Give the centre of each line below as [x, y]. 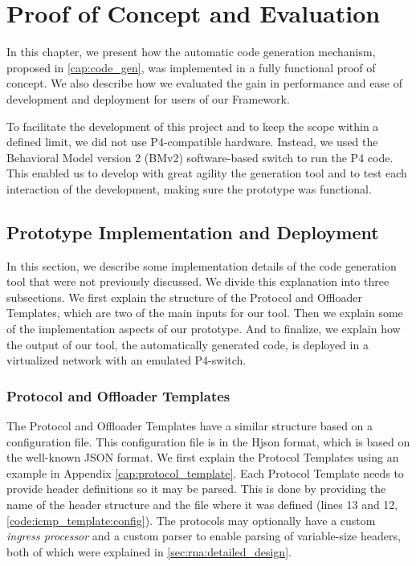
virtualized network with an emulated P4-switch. [126, 360]
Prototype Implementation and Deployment [193, 232]
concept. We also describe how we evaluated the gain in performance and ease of [205, 83]
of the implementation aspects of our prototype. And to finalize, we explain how [204, 329]
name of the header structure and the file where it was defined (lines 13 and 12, [202, 505]
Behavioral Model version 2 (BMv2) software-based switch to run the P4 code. [200, 157]
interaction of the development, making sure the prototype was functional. [189, 188]
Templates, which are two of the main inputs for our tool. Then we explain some [205, 313]
